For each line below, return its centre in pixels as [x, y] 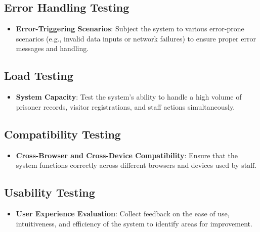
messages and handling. [52, 48]
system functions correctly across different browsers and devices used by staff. [136, 165]
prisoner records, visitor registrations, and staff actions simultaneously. [125, 106]
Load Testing [39, 76]
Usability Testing [50, 192]
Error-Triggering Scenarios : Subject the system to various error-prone [130, 29]
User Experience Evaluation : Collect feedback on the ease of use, [123, 213]
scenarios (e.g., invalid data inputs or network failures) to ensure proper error [136, 38]
